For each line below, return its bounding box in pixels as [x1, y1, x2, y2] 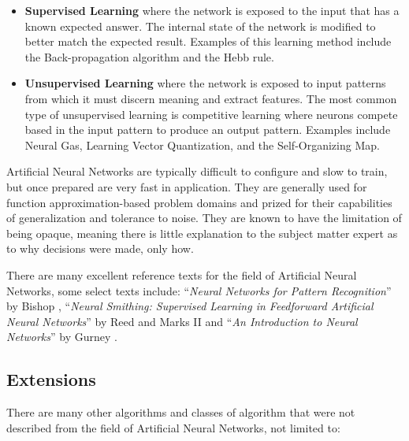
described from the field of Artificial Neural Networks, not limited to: [6, 419, 340, 435]
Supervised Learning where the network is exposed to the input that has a [24, 2, 400, 18]
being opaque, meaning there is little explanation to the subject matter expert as [6, 224, 398, 241]
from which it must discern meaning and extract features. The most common [24, 90, 397, 106]
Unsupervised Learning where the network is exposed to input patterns [24, 75, 386, 91]
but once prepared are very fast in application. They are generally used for [6, 178, 367, 195]
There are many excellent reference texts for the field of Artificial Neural [6, 266, 357, 283]
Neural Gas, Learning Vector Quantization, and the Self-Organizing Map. [24, 136, 380, 153]
